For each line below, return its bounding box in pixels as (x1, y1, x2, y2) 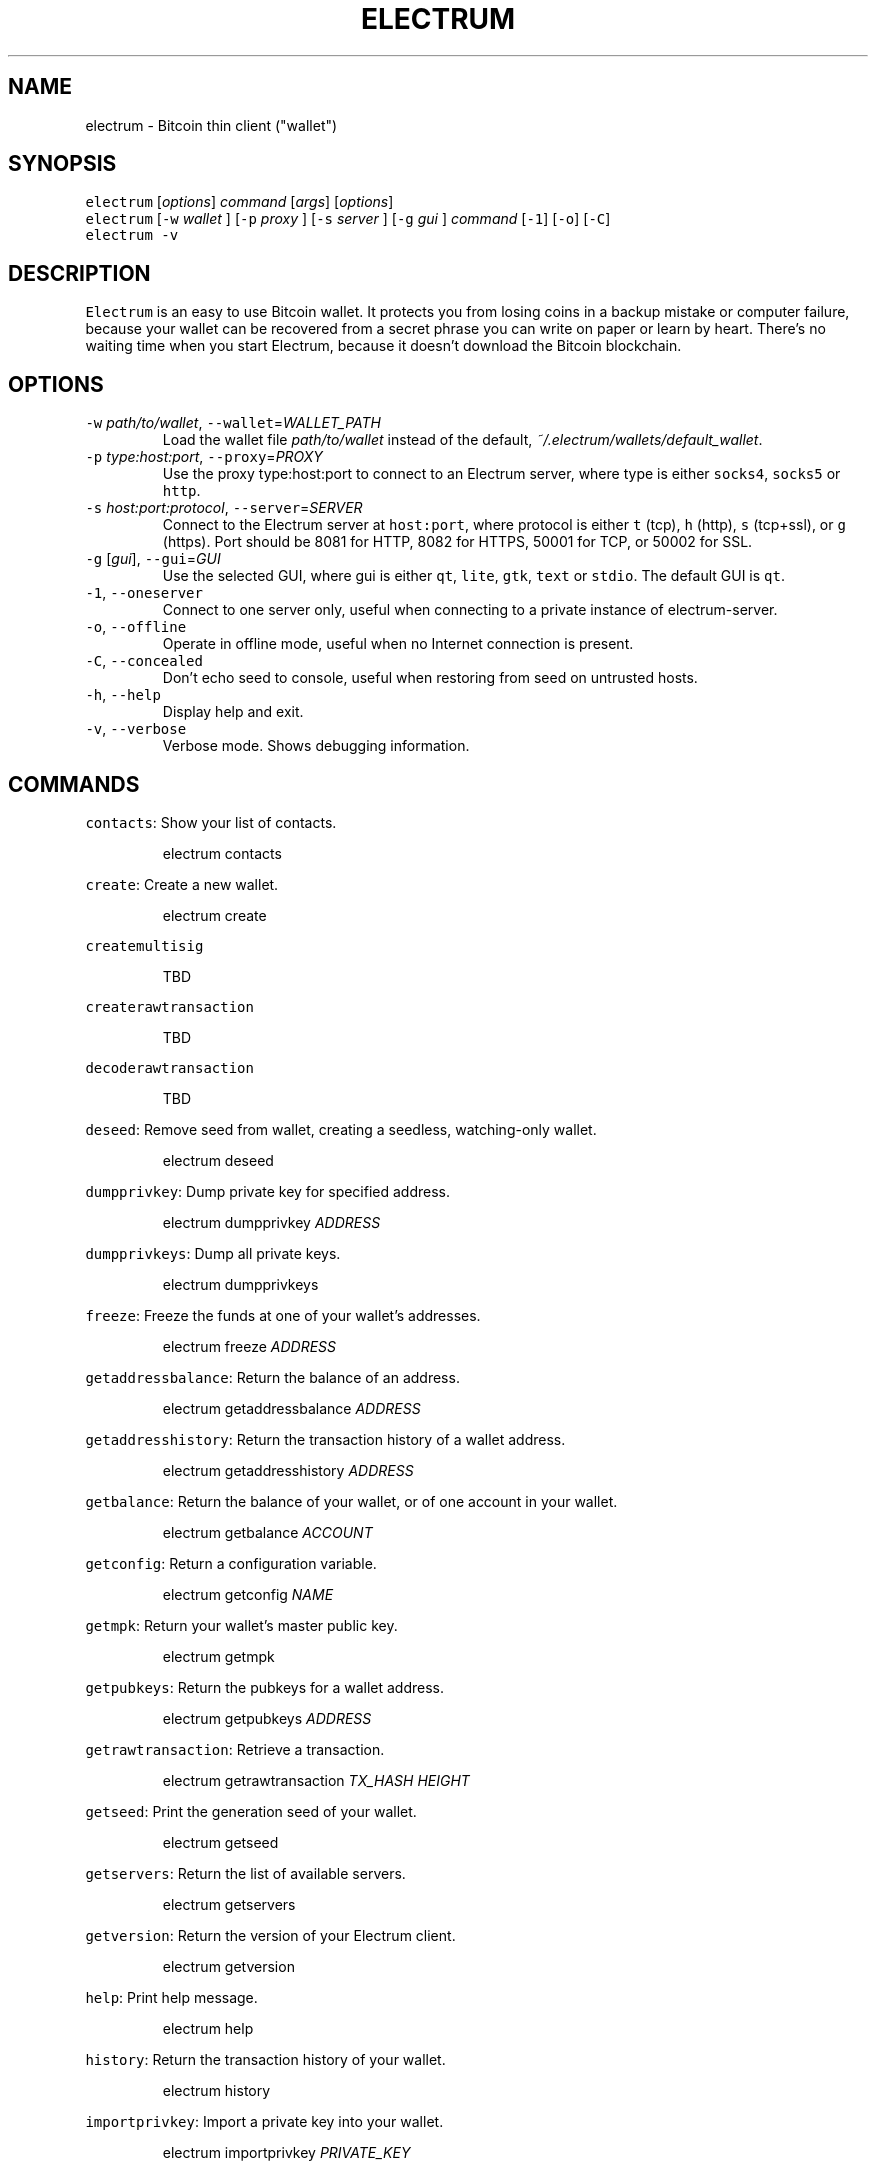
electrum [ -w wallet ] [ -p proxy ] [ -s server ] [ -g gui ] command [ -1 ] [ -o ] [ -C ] (85, 210, 611, 228)
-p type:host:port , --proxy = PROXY (85, 448, 323, 466)
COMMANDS (8, 771, 140, 797)
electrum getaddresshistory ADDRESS (162, 1461, 414, 1479)
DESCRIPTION (8, 260, 151, 286)
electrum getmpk (162, 1647, 275, 1665)
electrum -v (85, 227, 179, 244)
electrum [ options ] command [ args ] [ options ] (85, 193, 394, 211)
